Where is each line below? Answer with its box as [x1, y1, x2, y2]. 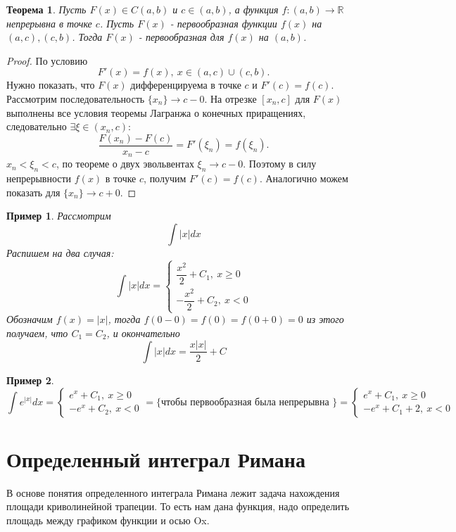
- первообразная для [138, 30, 224, 44]
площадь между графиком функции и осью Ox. [6, 512, 210, 527]
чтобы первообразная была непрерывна [161, 397, 329, 407]
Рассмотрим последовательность [6, 91, 145, 106]
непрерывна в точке [6, 15, 92, 30]
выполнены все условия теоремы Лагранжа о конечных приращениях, [6, 105, 306, 120]
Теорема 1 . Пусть [6, 2, 87, 16]
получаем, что [6, 325, 68, 340]
